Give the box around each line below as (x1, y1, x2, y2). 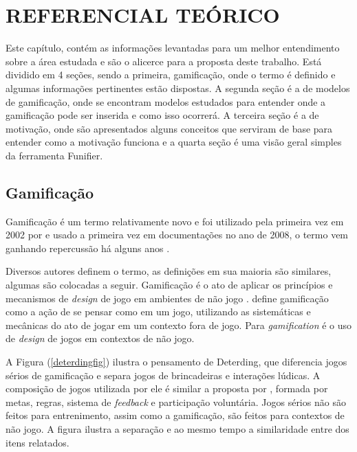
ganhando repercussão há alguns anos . (6, 240, 170, 255)
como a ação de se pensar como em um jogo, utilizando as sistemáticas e (6, 304, 311, 319)
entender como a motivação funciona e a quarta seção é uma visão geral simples (6, 135, 342, 149)
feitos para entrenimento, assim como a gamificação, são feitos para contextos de (6, 408, 345, 422)
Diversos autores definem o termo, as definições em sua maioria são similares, (6, 264, 332, 278)
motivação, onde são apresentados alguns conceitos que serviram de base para (6, 121, 333, 135)
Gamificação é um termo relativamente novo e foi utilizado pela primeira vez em (6, 214, 344, 228)
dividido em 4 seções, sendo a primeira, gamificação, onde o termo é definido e (6, 67, 336, 82)
